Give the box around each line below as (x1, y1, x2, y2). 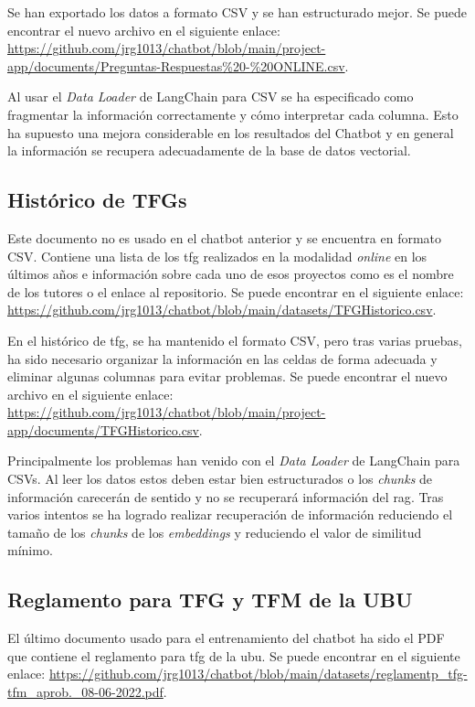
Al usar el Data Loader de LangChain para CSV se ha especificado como (7, 87, 414, 106)
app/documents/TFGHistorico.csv (7, 420, 199, 439)
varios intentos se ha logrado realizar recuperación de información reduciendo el (7, 505, 453, 524)
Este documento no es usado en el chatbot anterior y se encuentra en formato (7, 228, 442, 247)
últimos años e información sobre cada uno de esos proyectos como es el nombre (7, 264, 454, 284)
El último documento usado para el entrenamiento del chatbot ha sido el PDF (7, 628, 445, 648)
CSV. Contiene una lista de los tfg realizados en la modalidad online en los (7, 246, 427, 265)
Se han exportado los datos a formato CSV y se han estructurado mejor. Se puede (7, 3, 467, 21)
